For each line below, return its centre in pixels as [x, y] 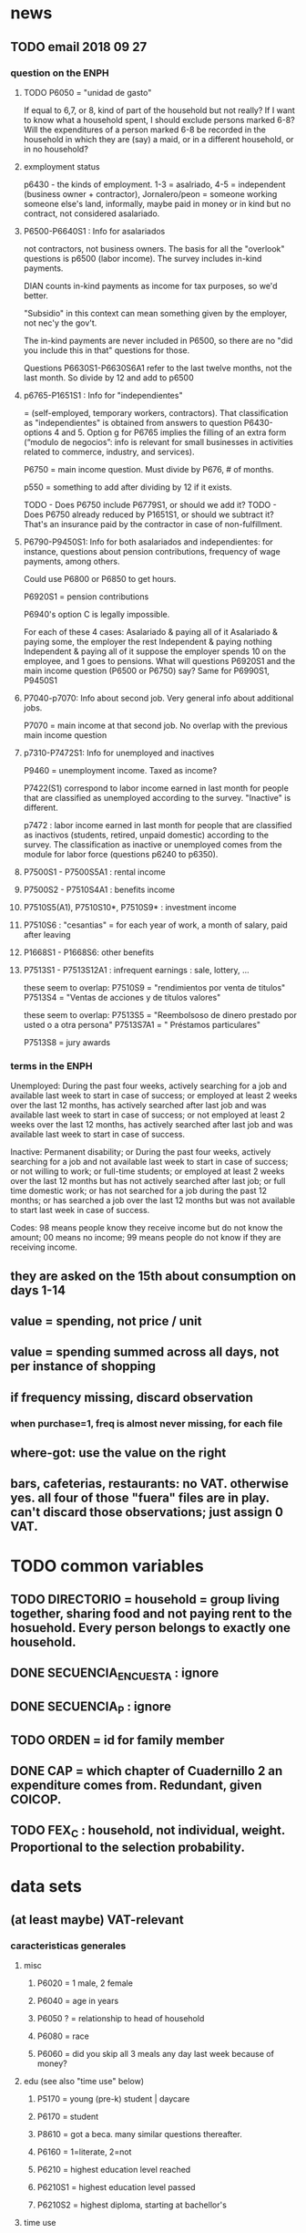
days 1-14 [38, 1290]
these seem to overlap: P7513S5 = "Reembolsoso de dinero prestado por [160, 1014]
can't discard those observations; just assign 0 [147, 1512]
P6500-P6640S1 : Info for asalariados [94, 231]
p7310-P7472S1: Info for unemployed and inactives [119, 753]
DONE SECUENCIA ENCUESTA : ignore [115, 1674]
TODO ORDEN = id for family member [117, 1740]
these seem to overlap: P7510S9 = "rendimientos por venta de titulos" [154, 987]
